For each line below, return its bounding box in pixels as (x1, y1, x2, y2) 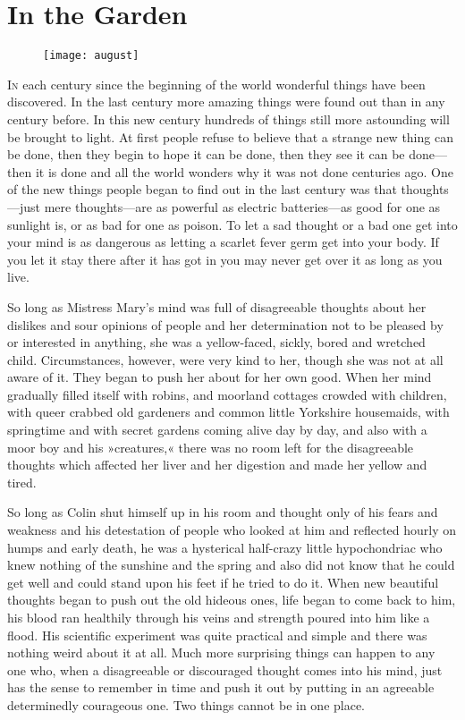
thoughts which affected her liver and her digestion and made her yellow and (7, 455, 427, 474)
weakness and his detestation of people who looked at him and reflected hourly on (7, 521, 457, 539)
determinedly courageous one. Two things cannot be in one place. (7, 695, 366, 714)
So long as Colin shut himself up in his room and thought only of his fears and (7, 503, 438, 521)
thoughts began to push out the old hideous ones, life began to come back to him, (7, 590, 456, 609)
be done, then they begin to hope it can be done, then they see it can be (7, 145, 405, 164)
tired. (7, 472, 37, 491)
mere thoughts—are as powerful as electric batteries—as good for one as (44, 197, 441, 216)
